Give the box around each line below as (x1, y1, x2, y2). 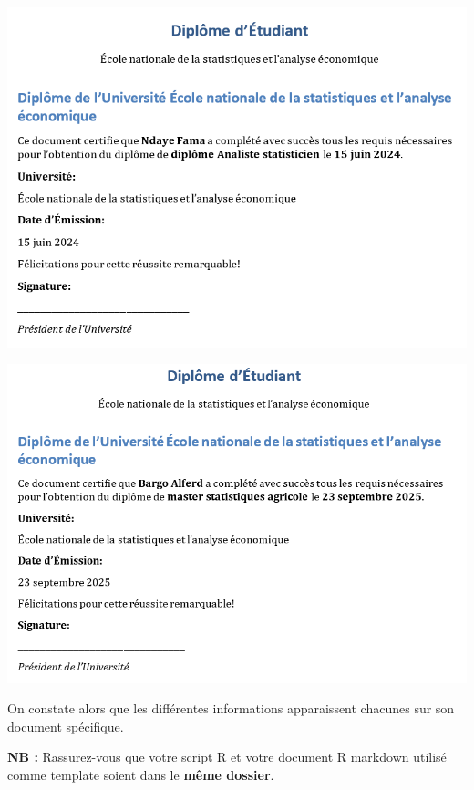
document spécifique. (7, 716, 124, 735)
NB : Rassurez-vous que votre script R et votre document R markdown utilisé (7, 747, 447, 766)
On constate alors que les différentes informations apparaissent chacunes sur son (7, 699, 455, 718)
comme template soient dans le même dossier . (7, 765, 274, 785)
